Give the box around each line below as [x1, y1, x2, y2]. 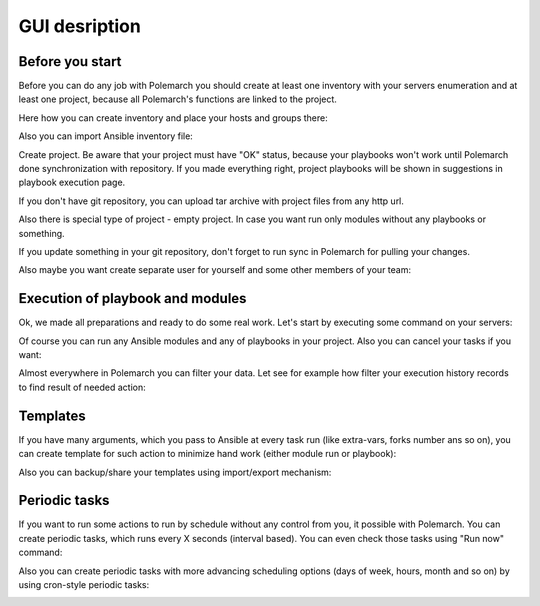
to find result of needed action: [18, 381, 146, 393]
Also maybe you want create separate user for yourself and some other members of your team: [18, 264, 412, 276]
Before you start [18, 53, 122, 70]
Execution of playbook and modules [18, 290, 247, 307]
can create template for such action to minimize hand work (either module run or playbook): [18, 448, 397, 460]
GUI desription [18, 15, 142, 37]
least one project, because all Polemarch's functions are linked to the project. [18, 93, 337, 105]
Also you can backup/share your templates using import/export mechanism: [18, 466, 332, 478]
